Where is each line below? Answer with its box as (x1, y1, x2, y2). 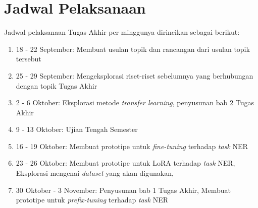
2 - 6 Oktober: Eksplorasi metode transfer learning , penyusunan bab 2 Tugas (16, 97, 254, 108)
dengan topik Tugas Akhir (16, 80, 97, 91)
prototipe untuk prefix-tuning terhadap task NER (16, 194, 168, 205)
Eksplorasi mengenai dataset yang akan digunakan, (16, 168, 174, 178)
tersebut (16, 53, 41, 64)
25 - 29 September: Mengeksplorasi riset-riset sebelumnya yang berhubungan (16, 70, 253, 81)
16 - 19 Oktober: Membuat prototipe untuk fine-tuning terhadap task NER (16, 141, 248, 151)
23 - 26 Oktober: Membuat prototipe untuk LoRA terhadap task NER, (16, 158, 235, 168)
